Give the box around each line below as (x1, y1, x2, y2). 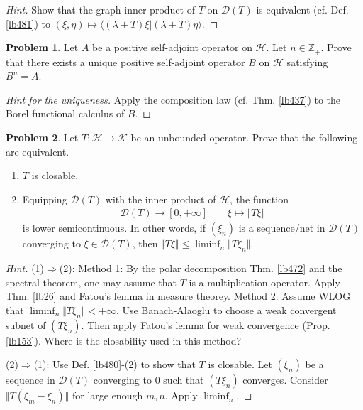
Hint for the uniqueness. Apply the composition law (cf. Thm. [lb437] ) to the (6, 92, 341, 107)
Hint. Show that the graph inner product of (6, 2, 195, 16)
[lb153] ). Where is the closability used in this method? (6, 333, 242, 347)
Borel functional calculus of (6, 106, 125, 121)
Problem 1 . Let (6, 40, 79, 55)
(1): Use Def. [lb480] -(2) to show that (33, 357, 196, 372)
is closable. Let (208, 357, 272, 372)
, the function (230, 191, 289, 206)
